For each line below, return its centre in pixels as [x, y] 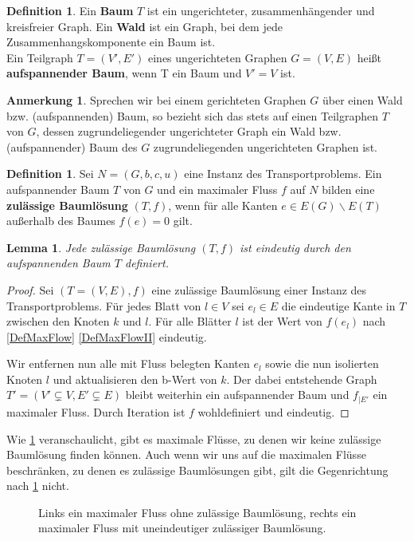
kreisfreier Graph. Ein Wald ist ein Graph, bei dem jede [145, 26]
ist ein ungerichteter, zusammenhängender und [261, 10]
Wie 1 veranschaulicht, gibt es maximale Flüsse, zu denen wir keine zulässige [194, 438]
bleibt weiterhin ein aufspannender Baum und [237, 395]
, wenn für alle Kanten [223, 205]
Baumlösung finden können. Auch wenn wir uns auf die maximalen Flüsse [186, 454]
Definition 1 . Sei [50, 174]
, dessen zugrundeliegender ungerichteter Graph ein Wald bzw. [189, 131]
